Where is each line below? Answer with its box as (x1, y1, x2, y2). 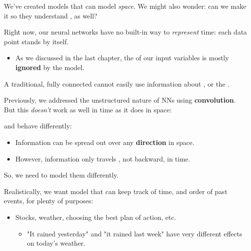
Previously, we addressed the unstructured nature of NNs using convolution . (4, 95, 236, 105)
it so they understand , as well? (4, 10, 97, 20)
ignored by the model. (15, 62, 85, 72)
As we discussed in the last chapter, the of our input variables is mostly (15, 53, 229, 63)
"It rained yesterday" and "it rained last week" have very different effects (27, 228, 242, 238)
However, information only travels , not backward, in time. (15, 153, 190, 163)
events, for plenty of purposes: (4, 196, 93, 206)
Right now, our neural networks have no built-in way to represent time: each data (4, 27, 247, 37)
